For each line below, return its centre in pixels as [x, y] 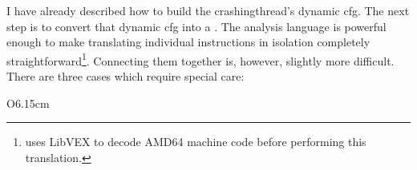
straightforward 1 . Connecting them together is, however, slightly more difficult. [200, 59]
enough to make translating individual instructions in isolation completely [188, 42]
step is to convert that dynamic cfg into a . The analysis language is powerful [196, 26]
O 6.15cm [28, 103]
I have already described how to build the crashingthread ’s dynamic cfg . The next [208, 10]
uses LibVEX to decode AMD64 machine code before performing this [196, 142]
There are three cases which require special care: [126, 76]
